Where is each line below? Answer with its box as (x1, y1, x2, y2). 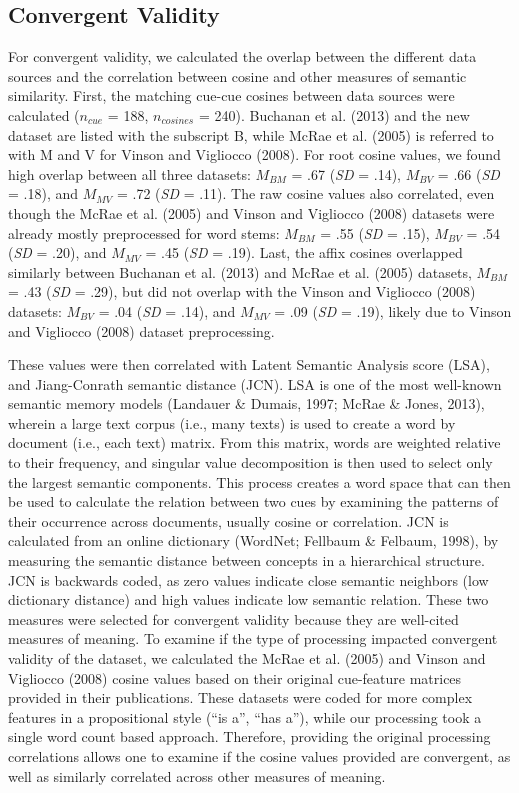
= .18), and (8, 183, 79, 204)
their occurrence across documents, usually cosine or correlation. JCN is (8, 510, 449, 531)
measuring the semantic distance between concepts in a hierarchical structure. (8, 550, 485, 571)
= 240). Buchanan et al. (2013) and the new (198, 104, 470, 125)
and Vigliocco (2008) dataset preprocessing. (8, 320, 275, 341)
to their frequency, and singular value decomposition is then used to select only (8, 452, 493, 473)
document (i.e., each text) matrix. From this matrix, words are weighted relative (8, 432, 501, 453)
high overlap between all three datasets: (8, 163, 251, 184)
